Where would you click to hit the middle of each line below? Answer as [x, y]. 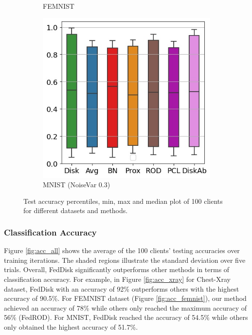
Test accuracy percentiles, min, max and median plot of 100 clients [123, 201]
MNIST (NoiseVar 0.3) [77, 185]
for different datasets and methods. [76, 210]
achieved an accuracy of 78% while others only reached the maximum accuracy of [126, 307]
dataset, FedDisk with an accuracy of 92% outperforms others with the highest [122, 288]
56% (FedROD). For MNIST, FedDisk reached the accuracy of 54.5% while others [126, 317]
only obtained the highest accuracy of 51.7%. [71, 327]
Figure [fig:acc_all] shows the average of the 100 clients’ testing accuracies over [122, 250]
